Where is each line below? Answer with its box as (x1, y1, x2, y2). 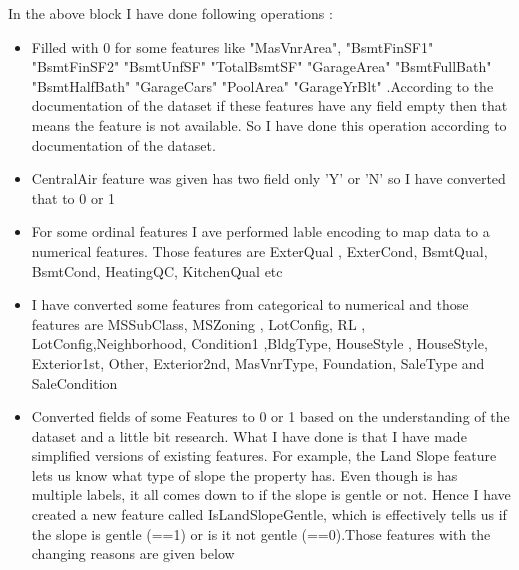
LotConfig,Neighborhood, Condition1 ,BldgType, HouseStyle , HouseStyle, (31, 333, 488, 354)
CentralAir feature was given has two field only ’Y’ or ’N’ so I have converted (31, 168, 506, 189)
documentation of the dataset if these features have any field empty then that (31, 95, 508, 116)
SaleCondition (31, 372, 118, 393)
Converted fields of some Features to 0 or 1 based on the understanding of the (31, 406, 510, 427)
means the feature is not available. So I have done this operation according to (31, 114, 507, 135)
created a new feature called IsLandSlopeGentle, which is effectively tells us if (31, 504, 507, 525)
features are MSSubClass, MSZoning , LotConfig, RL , (31, 313, 366, 334)
